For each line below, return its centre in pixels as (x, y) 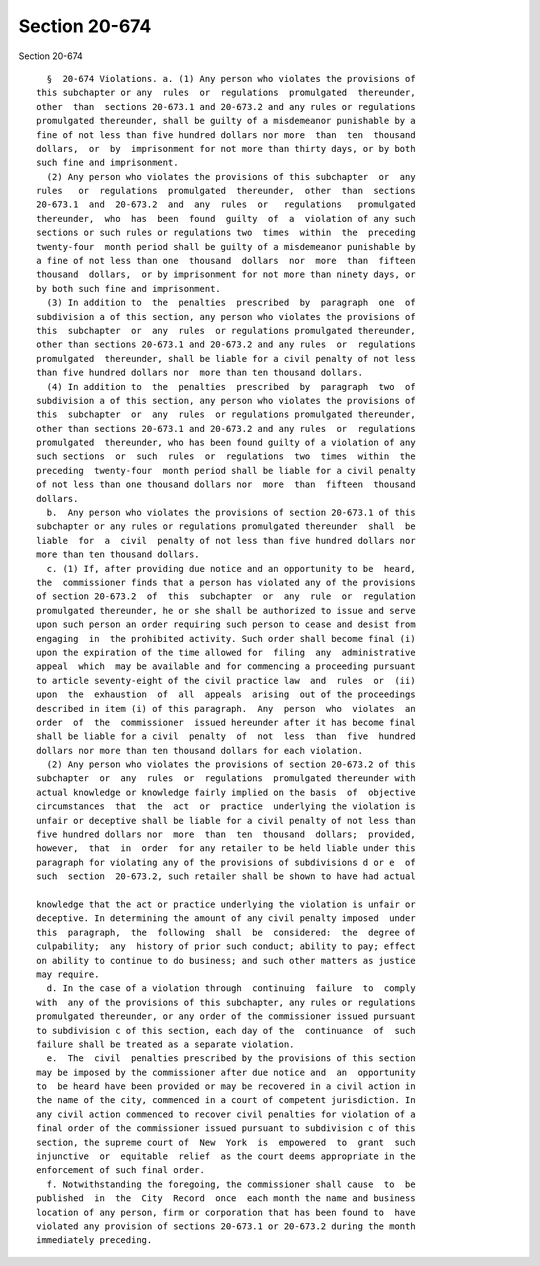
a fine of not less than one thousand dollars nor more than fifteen (226, 261)
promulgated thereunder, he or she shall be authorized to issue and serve (226, 610)
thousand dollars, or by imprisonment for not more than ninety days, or (226, 274)
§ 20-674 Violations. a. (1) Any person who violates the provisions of (231, 78)
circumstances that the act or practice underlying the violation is (226, 806)
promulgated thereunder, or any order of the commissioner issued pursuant (226, 1016)
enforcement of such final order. (120, 1170)
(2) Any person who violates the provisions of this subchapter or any (231, 176)
